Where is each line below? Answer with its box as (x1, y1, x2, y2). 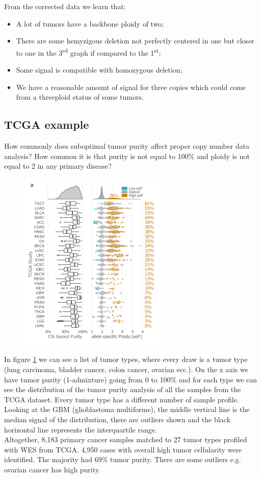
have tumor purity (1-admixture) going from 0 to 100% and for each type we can (4, 374, 257, 384)
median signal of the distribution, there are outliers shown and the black (4, 414, 230, 424)
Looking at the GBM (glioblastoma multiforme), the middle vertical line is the (4, 404, 250, 415)
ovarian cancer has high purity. (4, 464, 100, 474)
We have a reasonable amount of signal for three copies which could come (16, 81, 246, 92)
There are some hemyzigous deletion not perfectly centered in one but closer (16, 35, 254, 46)
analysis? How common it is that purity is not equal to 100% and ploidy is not (4, 150, 250, 161)
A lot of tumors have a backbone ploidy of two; (16, 18, 164, 29)
